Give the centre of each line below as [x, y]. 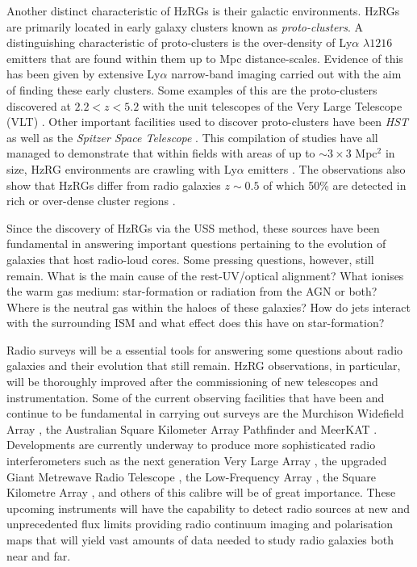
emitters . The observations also [327, 168]
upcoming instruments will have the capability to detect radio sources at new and [208, 508]
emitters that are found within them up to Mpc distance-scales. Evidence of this [205, 58]
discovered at [39, 105]
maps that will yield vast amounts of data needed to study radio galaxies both [200, 540]
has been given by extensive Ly [83, 74]
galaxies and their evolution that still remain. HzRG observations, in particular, [204, 365]
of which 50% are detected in [335, 185]
